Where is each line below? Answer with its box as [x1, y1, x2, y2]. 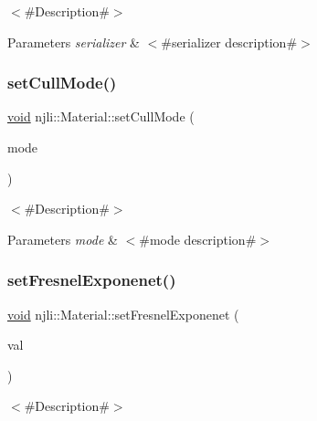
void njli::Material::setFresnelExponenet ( [7, 304, 239, 323]
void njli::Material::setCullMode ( [7, 107, 195, 126]
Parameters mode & [7, 229, 118, 248]
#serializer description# [161, 32, 298, 51]
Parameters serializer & [7, 32, 140, 51]
